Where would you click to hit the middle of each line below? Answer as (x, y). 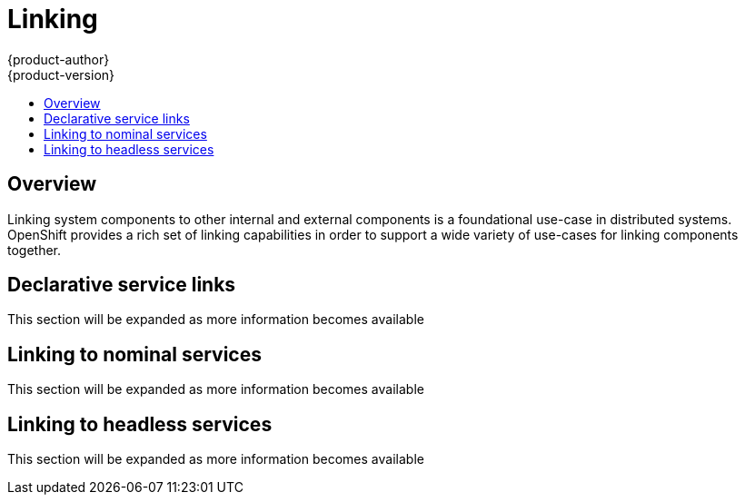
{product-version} (61, 74)
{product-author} (59, 59)
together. (35, 250)
